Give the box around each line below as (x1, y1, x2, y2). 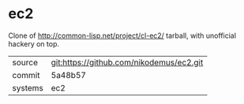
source (12, 57, 38, 68)
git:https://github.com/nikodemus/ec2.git (51, 57, 204, 68)
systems (12, 82, 43, 93)
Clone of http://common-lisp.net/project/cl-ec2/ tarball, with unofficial (8, 31, 237, 40)
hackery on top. (8, 39, 60, 48)
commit (12, 69, 40, 80)
